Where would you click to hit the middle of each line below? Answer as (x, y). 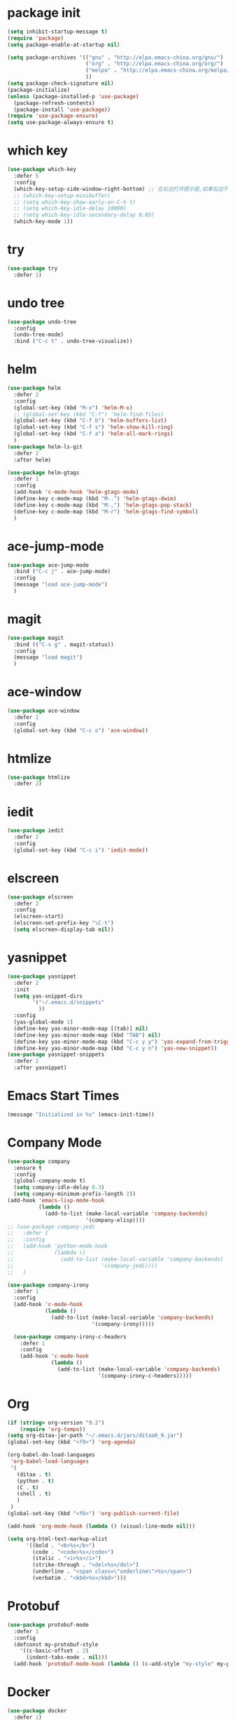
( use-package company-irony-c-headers (70, 1337)
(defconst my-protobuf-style (56, 1644)
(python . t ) (35, 1481)
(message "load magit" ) (48, 657)
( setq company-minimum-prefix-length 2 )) (75, 1194)
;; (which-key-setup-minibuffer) (62, 195)
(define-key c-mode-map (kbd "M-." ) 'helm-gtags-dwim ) (95, 499)
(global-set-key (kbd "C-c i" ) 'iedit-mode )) (81, 850)
